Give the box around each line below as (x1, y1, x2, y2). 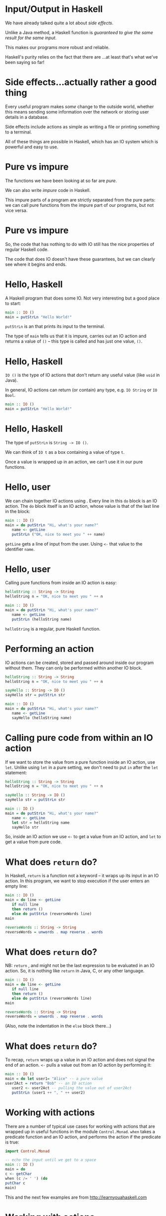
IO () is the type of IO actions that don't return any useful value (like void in (5, 372, 160, 378)
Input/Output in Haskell (5, 3, 103, 15)
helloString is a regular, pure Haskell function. (5, 626, 101, 632)
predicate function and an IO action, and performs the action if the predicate (5, 1134, 161, 1140)
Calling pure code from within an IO (5, 732, 153, 743)
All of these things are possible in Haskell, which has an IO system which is (5, 138, 159, 144)
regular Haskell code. (5, 246, 49, 252)
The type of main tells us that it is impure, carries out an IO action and (5, 333, 147, 339)
